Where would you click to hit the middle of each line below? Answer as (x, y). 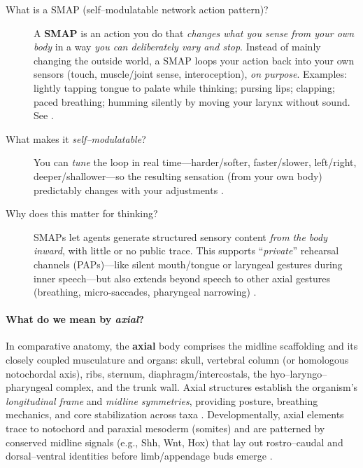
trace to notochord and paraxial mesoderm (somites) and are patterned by (165, 428)
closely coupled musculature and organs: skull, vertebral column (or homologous (177, 360)
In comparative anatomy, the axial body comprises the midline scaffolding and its (182, 346)
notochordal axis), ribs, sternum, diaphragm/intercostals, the (136, 373)
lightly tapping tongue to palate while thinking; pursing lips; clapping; (184, 87)
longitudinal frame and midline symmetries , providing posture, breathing (162, 400)
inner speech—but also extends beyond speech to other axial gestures (182, 278)
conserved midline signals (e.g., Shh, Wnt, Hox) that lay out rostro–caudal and (175, 442)
